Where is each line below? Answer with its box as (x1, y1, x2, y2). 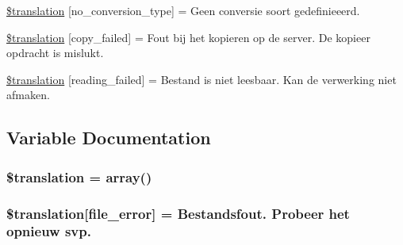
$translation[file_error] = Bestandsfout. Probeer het (6, 203, 350, 223)
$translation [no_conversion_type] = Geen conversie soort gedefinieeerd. (6, 2, 360, 18)
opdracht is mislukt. (6, 44, 104, 61)
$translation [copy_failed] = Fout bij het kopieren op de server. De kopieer (6, 29, 370, 45)
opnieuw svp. (6, 221, 91, 241)
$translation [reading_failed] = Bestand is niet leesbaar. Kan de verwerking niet (6, 71, 397, 87)
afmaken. (6, 86, 50, 103)
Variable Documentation (6, 125, 211, 150)
